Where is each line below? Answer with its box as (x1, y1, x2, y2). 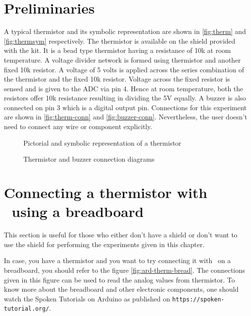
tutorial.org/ (4, 305, 50, 313)
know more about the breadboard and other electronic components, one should (4, 284, 239, 294)
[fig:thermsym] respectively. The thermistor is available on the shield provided (4, 35, 235, 46)
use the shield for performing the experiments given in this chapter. (4, 239, 205, 249)
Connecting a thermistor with (4, 183, 207, 202)
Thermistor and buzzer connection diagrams (23, 154, 155, 164)
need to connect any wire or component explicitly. (4, 121, 152, 132)
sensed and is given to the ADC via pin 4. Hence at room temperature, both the (4, 83, 243, 93)
